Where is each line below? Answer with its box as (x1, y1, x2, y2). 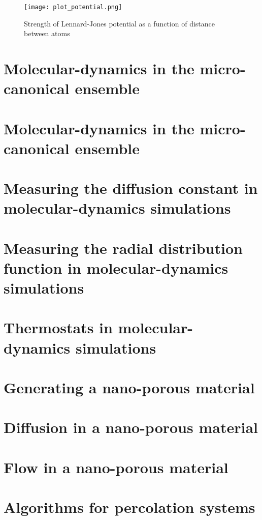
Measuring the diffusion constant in (4, 178, 258, 198)
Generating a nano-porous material (4, 377, 255, 398)
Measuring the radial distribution (4, 237, 243, 258)
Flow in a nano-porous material (4, 456, 228, 477)
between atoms (24, 28, 70, 39)
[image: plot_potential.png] (24, 4, 122, 11)
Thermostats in (4, 317, 113, 338)
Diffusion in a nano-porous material (4, 417, 258, 438)
